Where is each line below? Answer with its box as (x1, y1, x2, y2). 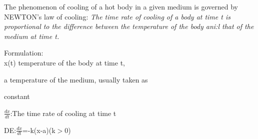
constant (4, 91, 30, 101)
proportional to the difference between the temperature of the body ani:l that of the (4, 21, 254, 31)
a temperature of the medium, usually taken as (4, 74, 148, 84)
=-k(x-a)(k (22, 124, 55, 135)
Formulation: (4, 47, 43, 58)
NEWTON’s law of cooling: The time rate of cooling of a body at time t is (4, 11, 230, 21)
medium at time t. (4, 30, 59, 41)
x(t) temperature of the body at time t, (4, 57, 125, 67)
